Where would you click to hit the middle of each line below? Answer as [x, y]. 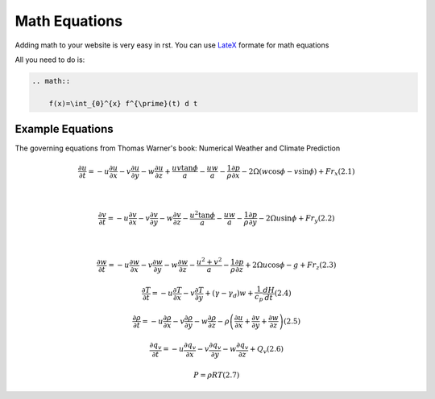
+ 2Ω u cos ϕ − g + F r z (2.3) [290, 266]
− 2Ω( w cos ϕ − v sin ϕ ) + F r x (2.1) [298, 172]
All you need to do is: [50, 60]
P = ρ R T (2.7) [217, 375]
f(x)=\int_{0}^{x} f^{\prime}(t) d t [123, 103]
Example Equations [64, 129]
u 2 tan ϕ [203, 214]
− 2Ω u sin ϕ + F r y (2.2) [296, 219]
